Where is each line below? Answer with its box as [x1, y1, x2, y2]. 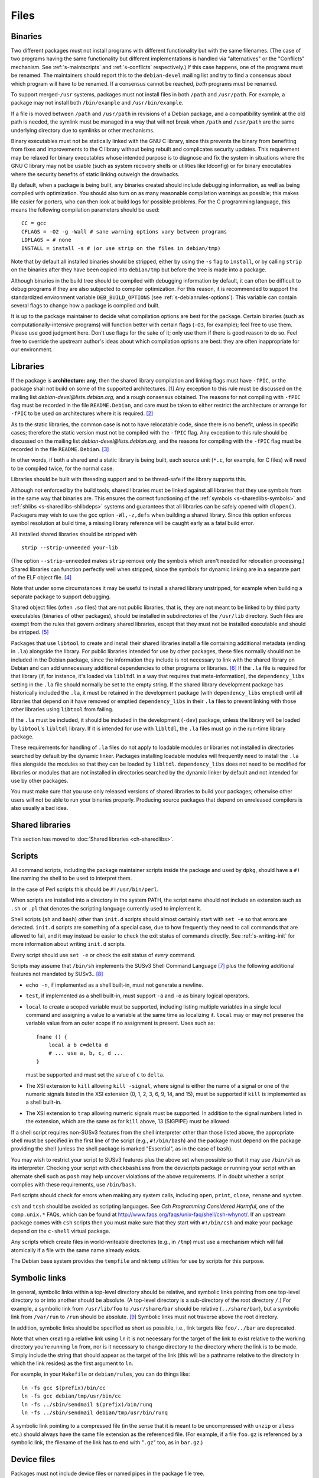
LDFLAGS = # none [21, 236, 71, 244]
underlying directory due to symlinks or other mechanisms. [11, 127, 155, 134]
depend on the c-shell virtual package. [11, 1227, 110, 1234]
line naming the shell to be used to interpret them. [11, 875, 132, 882]
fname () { [36, 1033, 68, 1040]
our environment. [11, 346, 53, 353]
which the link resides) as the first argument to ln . [11, 1360, 134, 1367]
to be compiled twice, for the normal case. [11, 465, 115, 472]
